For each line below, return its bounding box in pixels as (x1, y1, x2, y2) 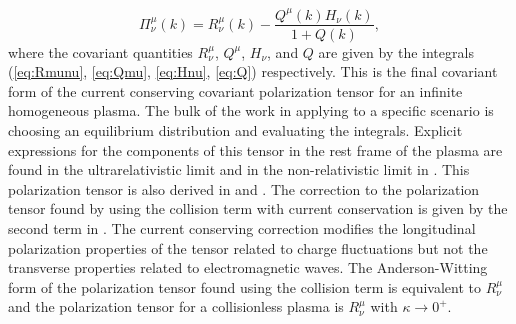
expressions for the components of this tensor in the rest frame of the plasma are (8, 139, 503, 160)
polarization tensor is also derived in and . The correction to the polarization (8, 178, 480, 199)
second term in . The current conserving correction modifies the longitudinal (8, 217, 476, 238)
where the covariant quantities (8, 41, 193, 62)
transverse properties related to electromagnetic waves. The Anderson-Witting (8, 257, 488, 278)
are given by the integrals (318, 41, 474, 62)
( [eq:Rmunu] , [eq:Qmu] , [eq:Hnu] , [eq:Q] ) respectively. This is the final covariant (8, 61, 498, 82)
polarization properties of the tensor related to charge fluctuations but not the (8, 237, 488, 258)
